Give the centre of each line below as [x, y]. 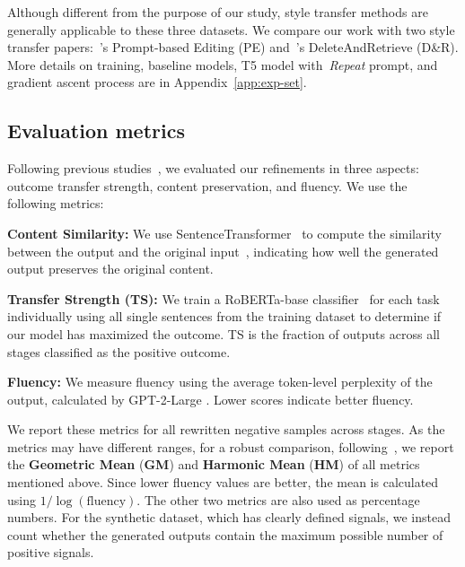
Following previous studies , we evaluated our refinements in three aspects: [213, 168]
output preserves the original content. [110, 269]
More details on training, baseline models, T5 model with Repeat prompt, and [223, 64]
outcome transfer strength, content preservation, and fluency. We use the [207, 185]
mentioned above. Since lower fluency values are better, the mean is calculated [223, 482]
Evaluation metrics [96, 131]
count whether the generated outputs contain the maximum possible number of [225, 534]
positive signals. [51, 552]
